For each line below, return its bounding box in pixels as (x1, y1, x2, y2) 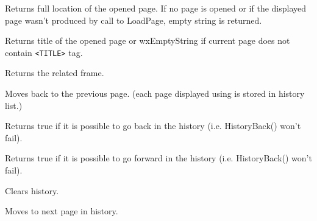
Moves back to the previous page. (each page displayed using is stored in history (5, 87, 305, 100)
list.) (5, 99, 23, 111)
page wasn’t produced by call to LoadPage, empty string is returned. (5, 13, 262, 26)
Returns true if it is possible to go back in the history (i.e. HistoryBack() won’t (5, 119, 301, 132)
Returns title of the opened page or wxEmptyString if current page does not (5, 34, 290, 47)
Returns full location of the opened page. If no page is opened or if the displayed (5, 2, 307, 14)
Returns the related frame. (5, 66, 104, 79)
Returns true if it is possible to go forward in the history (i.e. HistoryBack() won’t (5, 152, 312, 164)
